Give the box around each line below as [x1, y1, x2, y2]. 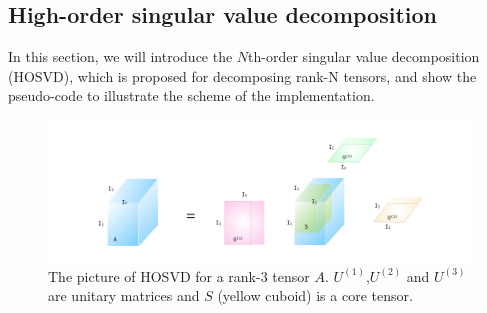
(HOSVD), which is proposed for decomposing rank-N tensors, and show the [8, 65, 477, 86]
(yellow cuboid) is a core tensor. [217, 285, 413, 306]
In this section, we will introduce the [8, 46, 233, 67]
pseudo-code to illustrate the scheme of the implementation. [8, 85, 375, 106]
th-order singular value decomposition [248, 46, 480, 67]
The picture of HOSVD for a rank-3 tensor [48, 265, 310, 286]
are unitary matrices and [48, 285, 200, 306]
